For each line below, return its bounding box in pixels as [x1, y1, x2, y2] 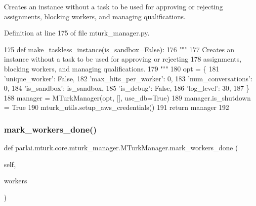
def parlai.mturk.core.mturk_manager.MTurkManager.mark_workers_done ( [4, 142, 238, 153]
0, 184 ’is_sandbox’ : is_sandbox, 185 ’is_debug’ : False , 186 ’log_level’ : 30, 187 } [4, 83, 250, 93]
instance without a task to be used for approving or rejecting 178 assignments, [4, 54, 242, 64]
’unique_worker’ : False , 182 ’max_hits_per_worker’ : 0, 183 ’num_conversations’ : [4, 73, 253, 83]
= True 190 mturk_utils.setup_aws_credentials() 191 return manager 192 [4, 102, 229, 112]
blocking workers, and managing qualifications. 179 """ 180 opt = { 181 [4, 63, 219, 73]
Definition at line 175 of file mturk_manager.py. [4, 28, 150, 38]
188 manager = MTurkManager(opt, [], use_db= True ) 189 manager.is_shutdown [4, 92, 251, 103]
